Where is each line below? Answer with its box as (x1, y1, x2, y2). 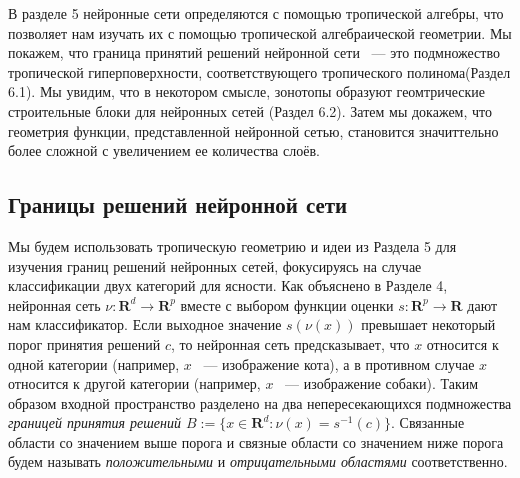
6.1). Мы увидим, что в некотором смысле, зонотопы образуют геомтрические (8, 81, 486, 102)
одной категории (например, (8, 353, 180, 374)
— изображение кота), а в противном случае (203, 353, 475, 374)
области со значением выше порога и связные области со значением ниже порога (8, 431, 504, 452)
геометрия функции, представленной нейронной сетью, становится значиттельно (8, 120, 499, 141)
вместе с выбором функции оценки (180, 294, 394, 315)
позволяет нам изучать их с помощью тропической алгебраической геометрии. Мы (8, 22, 512, 43)
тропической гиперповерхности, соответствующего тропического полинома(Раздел (8, 61, 511, 82)
